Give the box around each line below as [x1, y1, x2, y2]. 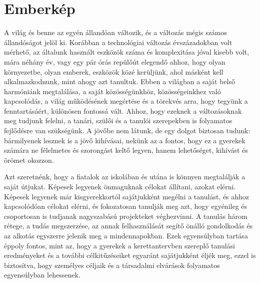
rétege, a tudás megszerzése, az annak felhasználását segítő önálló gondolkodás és [4, 220, 253, 231]
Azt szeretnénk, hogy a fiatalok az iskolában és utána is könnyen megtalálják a [4, 171, 245, 182]
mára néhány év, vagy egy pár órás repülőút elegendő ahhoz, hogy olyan [4, 56, 225, 67]
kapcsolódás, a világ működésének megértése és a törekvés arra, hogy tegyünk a [4, 96, 248, 106]
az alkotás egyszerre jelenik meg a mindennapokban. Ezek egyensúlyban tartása [4, 230, 248, 240]
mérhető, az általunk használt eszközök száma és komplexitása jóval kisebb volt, [4, 47, 249, 57]
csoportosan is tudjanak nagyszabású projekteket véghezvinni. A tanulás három [4, 210, 247, 221]
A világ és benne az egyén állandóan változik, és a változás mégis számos [4, 27, 227, 38]
